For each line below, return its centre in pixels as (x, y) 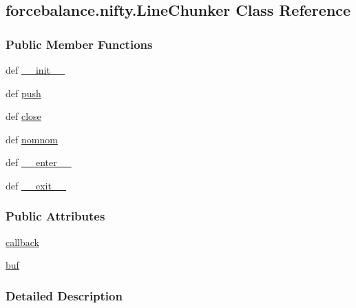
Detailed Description (64, 295)
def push (23, 93)
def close (23, 116)
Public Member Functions (79, 44)
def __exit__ (36, 185)
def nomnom (32, 139)
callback (22, 242)
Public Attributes (55, 216)
